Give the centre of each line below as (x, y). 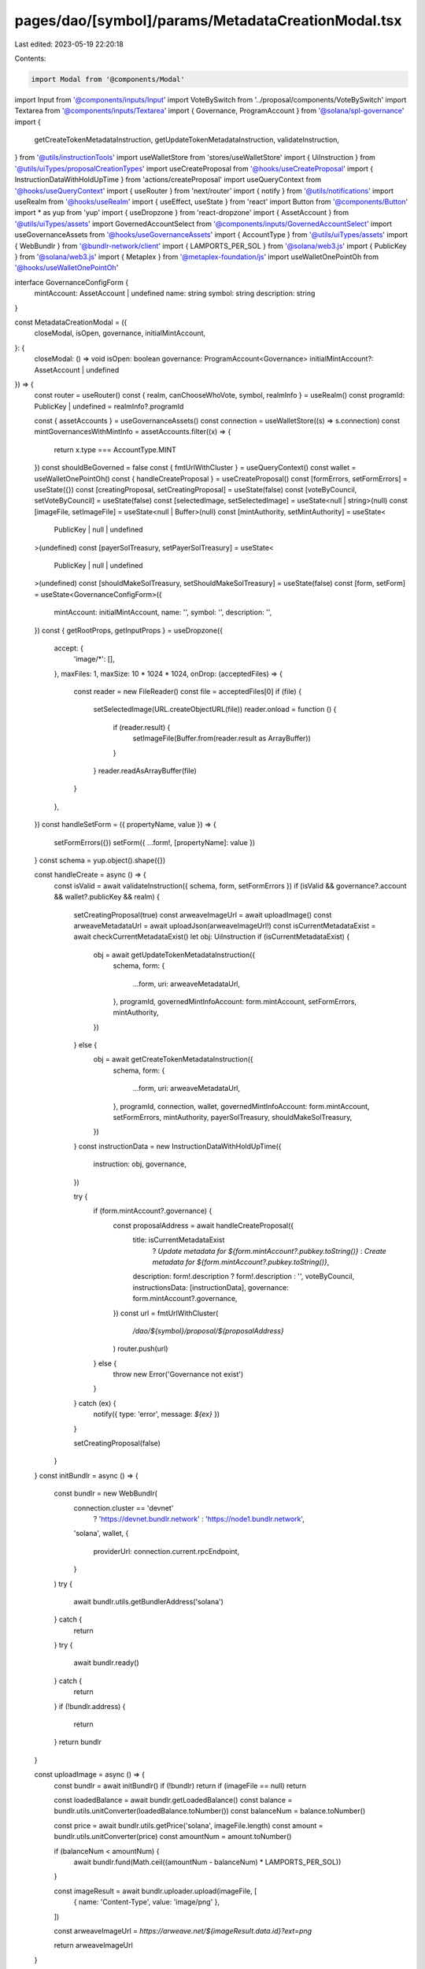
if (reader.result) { (142, 727)
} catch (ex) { (95, 1403)
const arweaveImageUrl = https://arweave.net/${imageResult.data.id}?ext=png (183, 1930)
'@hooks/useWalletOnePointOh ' (67, 268)
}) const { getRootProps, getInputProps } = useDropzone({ (129, 630)
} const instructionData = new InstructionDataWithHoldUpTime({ (178, 1146)
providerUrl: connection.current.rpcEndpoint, (166, 1551)
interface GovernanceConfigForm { (72, 282)
